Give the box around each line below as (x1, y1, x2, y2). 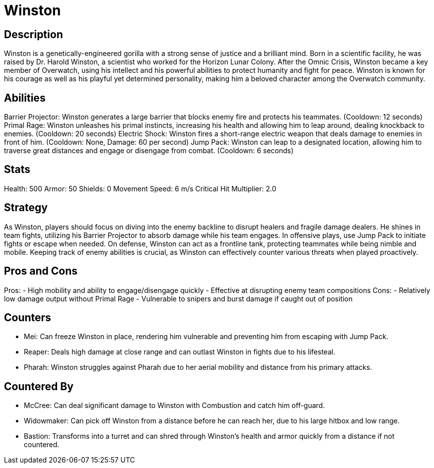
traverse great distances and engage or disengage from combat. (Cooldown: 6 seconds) (4, 146, 294, 155)
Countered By (4, 380, 73, 393)
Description (4, 28, 63, 41)
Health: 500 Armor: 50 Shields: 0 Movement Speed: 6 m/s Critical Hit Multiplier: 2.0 (4, 184, 277, 193)
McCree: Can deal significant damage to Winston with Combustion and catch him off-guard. (24, 401, 325, 410)
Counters (4, 311, 51, 324)
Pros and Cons (4, 265, 77, 278)
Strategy (4, 201, 48, 214)
